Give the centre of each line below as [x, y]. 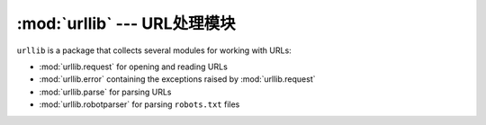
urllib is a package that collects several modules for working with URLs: [154, 50]
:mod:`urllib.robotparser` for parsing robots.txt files [139, 104]
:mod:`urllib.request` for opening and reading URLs [134, 67]
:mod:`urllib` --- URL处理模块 [126, 23]
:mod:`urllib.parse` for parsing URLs [105, 92]
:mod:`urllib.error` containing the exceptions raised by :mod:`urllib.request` [177, 79]
